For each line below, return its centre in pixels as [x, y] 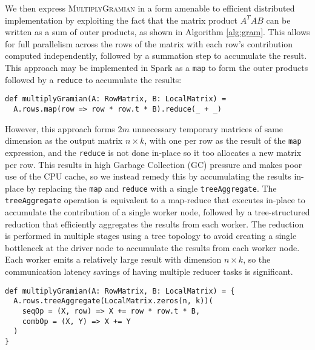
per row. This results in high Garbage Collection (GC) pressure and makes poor [154, 164]
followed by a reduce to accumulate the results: [93, 79]
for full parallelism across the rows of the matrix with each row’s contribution [149, 43]
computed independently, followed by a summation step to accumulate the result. [156, 56]
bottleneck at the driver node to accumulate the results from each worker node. [152, 247]
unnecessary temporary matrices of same [208, 128]
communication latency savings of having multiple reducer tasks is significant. [149, 271]
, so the [257, 259]
